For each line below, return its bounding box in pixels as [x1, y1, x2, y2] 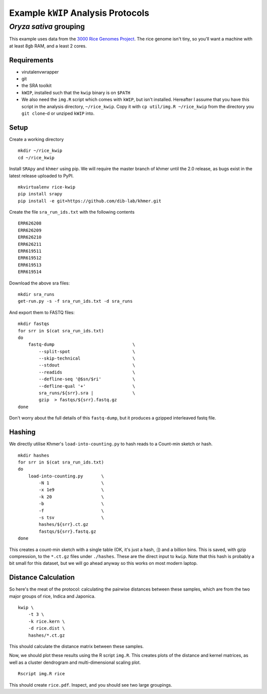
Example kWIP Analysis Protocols [9, 7, 149, 18]
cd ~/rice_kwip [18, 155, 55, 160]
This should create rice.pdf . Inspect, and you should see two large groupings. [9, 682, 173, 688]
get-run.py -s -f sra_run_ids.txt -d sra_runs [18, 298, 133, 304]
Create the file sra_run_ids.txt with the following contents [9, 209, 135, 215]
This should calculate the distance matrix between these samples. [9, 644, 144, 649]
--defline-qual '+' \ [39, 383, 135, 389]
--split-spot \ [39, 349, 135, 354]
